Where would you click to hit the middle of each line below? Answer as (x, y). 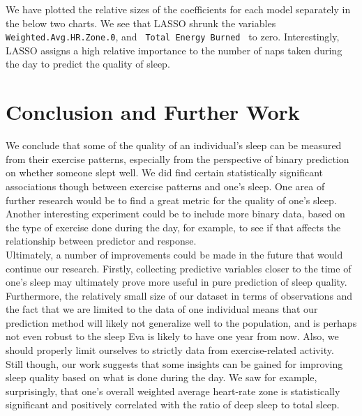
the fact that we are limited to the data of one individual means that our (162, 309)
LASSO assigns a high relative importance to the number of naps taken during (174, 50)
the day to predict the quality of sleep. (88, 64)
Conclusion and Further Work (153, 112)
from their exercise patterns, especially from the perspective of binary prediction (178, 159)
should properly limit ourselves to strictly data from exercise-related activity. (170, 350)
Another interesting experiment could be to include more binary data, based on (175, 214)
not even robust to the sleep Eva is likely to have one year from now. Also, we (172, 336)
